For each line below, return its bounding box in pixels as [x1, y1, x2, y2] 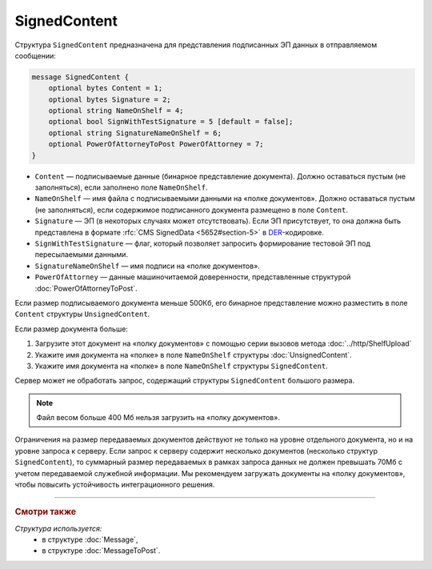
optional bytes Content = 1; [48, 84, 163, 93]
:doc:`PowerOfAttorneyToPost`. [34, 283, 138, 293]
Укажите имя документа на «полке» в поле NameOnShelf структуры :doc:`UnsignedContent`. [34, 350, 352, 359]
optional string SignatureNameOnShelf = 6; [48, 128, 222, 138]
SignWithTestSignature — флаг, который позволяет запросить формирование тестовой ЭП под [34, 238, 371, 248]
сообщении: [14, 50, 56, 60]
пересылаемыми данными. [34, 250, 128, 259]
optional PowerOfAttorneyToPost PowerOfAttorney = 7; [48, 140, 264, 149]
